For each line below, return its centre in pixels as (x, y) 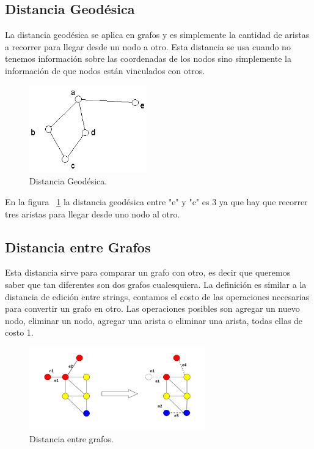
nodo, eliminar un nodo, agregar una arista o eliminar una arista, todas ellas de (154, 320)
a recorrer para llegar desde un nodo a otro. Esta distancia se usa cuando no (148, 46)
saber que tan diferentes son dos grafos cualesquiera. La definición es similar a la (156, 284)
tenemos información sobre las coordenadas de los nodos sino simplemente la (148, 58)
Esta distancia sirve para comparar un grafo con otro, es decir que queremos (148, 272)
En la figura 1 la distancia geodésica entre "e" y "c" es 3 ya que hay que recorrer (156, 201)
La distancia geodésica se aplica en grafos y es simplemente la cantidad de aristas (157, 35)
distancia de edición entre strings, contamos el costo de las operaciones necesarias (157, 296)
